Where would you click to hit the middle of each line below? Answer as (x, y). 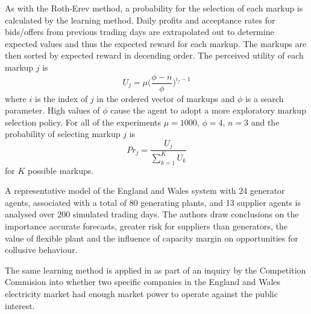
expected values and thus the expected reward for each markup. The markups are (156, 43)
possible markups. (61, 170)
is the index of (61, 98)
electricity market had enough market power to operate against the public (141, 293)
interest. (20, 305)
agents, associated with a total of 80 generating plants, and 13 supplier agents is (153, 202)
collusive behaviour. (41, 250)
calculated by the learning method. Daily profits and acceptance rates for (140, 20)
